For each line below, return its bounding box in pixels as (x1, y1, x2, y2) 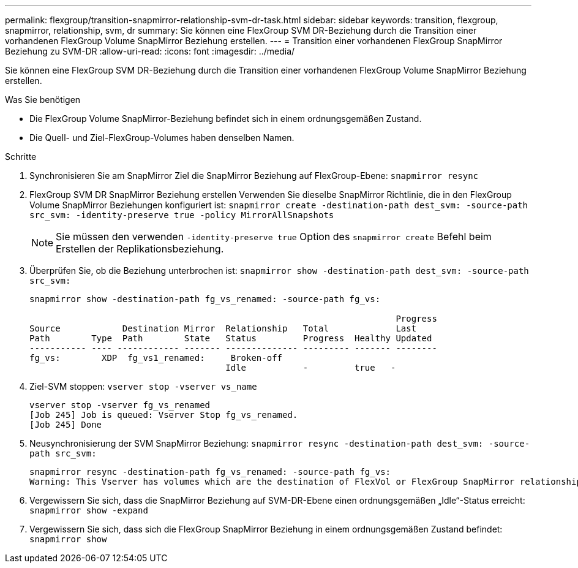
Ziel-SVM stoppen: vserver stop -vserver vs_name (29, 381, 257, 392)
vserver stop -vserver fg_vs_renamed (29, 400, 211, 410)
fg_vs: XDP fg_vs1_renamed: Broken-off (29, 353, 283, 363)
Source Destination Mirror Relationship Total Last (29, 324, 417, 333)
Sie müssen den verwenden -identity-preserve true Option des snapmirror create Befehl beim (56, 230, 492, 243)
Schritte (5, 151, 37, 162)
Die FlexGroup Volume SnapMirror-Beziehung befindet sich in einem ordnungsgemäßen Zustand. (29, 113, 422, 124)
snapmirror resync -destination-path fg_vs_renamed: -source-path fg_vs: (29, 467, 391, 477)
